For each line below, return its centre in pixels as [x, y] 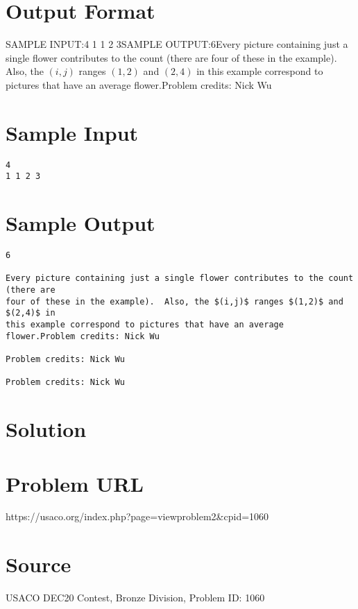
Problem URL [75, 483]
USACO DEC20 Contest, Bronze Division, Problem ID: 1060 [135, 598]
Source [39, 564]
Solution [46, 429]
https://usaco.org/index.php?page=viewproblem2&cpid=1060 [137, 516]
